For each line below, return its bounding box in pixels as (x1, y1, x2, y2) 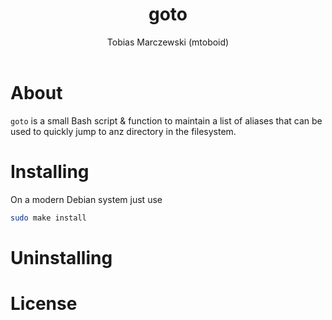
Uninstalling (10, 246, 113, 269)
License (10, 292, 78, 315)
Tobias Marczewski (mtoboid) (106, 36, 230, 48)
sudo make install (10, 213, 87, 223)
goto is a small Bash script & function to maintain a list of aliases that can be (10, 114, 323, 127)
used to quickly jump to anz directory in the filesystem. (10, 125, 237, 137)
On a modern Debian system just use (10, 193, 163, 205)
